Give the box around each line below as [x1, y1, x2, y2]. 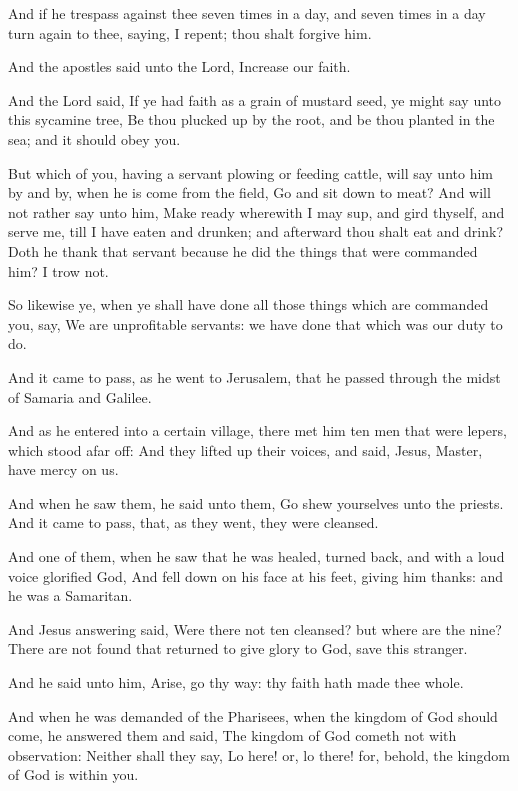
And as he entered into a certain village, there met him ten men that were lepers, [8, 420, 507, 441]
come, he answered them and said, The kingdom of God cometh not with [8, 725, 457, 746]
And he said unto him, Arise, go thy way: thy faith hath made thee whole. [8, 672, 464, 693]
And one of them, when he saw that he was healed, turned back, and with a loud [8, 546, 505, 567]
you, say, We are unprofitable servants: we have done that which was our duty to [8, 313, 503, 334]
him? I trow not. [8, 260, 109, 281]
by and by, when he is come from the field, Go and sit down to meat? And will [8, 182, 491, 203]
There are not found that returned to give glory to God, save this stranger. [8, 638, 468, 659]
